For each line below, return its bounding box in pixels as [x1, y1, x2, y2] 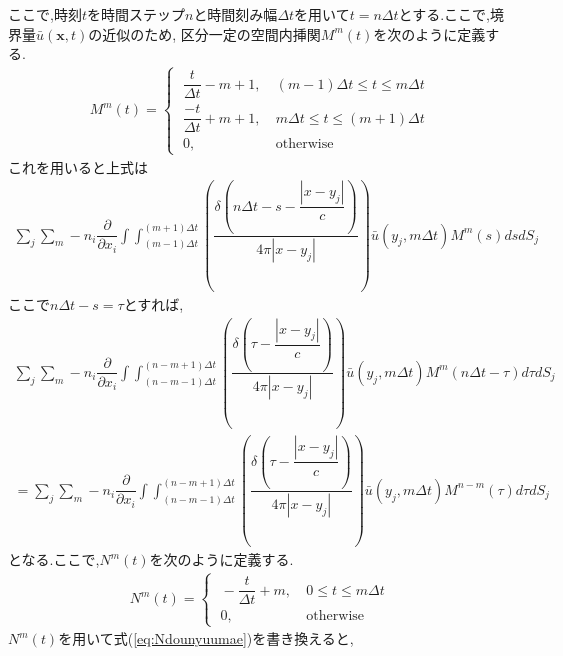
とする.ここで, [398, 4, 490, 24]
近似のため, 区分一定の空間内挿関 [102, 23, 321, 44]
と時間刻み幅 [193, 4, 278, 24]
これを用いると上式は [8, 156, 148, 177]
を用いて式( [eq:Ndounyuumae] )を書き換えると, [58, 628, 354, 649]
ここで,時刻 [8, 4, 82, 24]
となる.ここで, [8, 549, 100, 570]
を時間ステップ [86, 4, 185, 24]
